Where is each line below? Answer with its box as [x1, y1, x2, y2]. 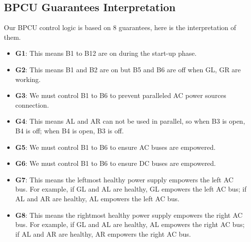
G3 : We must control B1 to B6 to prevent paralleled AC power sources [15, 90, 226, 100]
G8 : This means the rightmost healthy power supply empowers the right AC [15, 210, 243, 220]
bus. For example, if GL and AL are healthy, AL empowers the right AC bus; [15, 219, 245, 229]
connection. [15, 99, 49, 110]
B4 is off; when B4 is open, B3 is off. [15, 125, 124, 135]
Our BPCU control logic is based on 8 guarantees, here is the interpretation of [4, 22, 236, 32]
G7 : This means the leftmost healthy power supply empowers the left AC [15, 174, 234, 184]
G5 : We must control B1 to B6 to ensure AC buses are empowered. [15, 142, 216, 152]
